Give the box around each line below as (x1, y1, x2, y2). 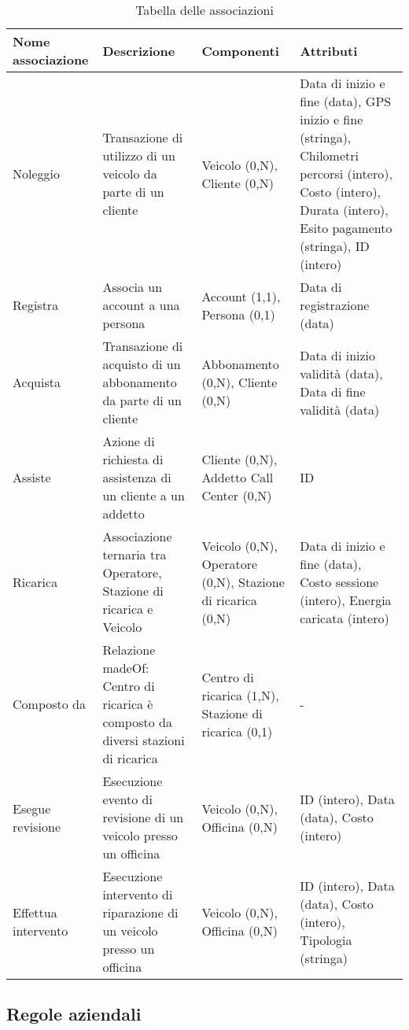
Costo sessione (300, 572, 379, 591)
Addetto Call (201, 468, 274, 486)
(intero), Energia (300, 590, 392, 609)
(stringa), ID (300, 237, 370, 255)
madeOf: (102, 659, 149, 677)
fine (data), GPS (300, 92, 392, 110)
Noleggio (13, 164, 61, 183)
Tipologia (300, 930, 352, 949)
